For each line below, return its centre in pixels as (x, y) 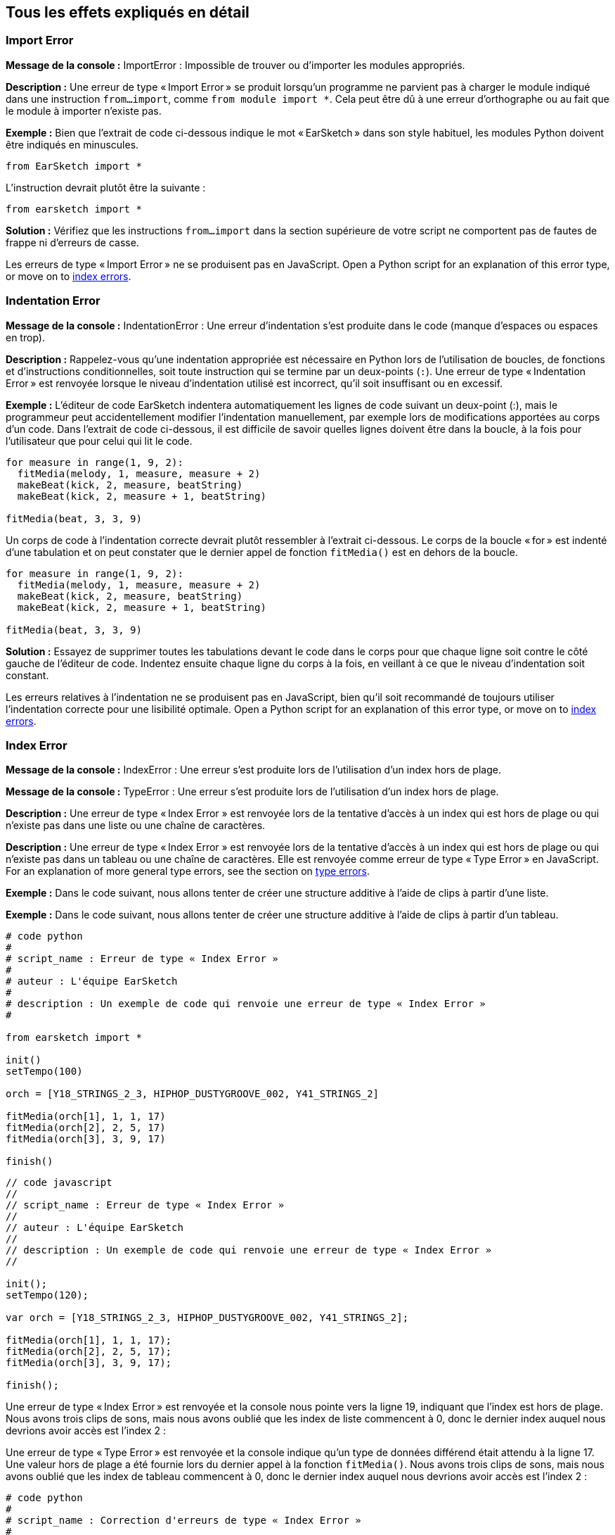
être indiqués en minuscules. (72, 144)
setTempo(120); (47, 1295)
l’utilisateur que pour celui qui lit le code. (99, 441)
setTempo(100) (44, 1072)
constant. (27, 675)
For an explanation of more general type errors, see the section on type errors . (188, 871)
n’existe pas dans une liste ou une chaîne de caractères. (136, 826)
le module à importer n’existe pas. (84, 110)
